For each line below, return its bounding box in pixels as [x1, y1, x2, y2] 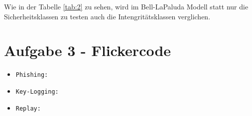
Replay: [15, 105, 41, 112]
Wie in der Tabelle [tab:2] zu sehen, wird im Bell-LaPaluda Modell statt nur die [4, 1, 249, 11]
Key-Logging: [15, 88, 59, 95]
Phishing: [15, 71, 48, 79]
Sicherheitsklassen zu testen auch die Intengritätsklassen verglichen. [4, 11, 211, 21]
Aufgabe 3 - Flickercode [4, 40, 171, 60]
